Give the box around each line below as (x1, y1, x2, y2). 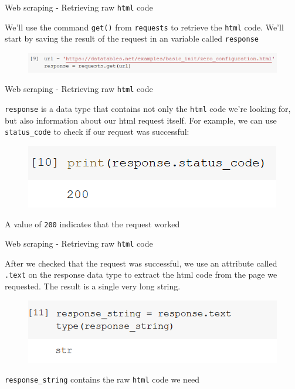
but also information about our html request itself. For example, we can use (5, 114, 277, 126)
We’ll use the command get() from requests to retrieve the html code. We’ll (5, 21, 284, 33)
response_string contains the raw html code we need (5, 373, 200, 385)
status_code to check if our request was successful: (5, 125, 189, 138)
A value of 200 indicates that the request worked (5, 217, 180, 230)
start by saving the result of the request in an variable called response (5, 32, 259, 45)
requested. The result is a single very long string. (5, 280, 181, 292)
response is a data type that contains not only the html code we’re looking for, (5, 103, 291, 114)
